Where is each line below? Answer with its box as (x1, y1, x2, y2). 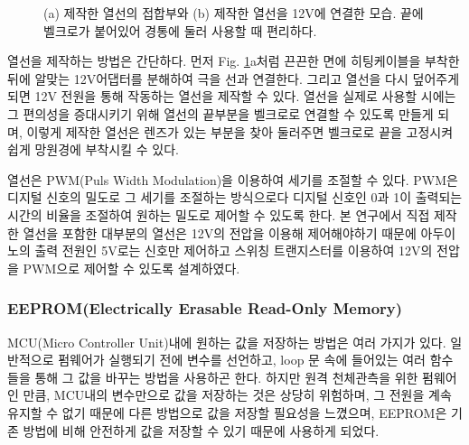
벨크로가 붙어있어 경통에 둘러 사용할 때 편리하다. (43, 21, 317, 40)
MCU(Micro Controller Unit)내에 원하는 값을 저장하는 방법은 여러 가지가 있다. (7, 332, 446, 351)
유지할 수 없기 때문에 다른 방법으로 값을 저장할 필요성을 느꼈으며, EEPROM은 (7, 403, 447, 422)
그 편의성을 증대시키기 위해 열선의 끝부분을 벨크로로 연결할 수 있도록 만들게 (7, 104, 434, 123)
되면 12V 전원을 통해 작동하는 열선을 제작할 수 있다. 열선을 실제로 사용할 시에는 (7, 87, 456, 106)
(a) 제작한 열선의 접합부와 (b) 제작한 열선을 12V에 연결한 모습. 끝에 (43, 4, 424, 22)
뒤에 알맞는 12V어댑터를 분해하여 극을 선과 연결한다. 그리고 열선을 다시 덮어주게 (7, 69, 460, 88)
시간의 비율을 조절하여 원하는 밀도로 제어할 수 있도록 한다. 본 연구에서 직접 (7, 205, 430, 224)
